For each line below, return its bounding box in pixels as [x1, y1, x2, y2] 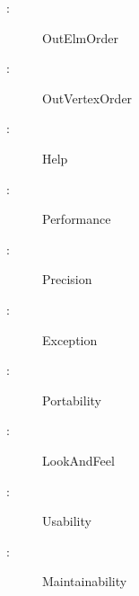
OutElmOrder [42, 28, 119, 47]
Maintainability [42, 572, 127, 591]
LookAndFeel [42, 450, 115, 469]
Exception [42, 330, 98, 349]
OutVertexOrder [42, 88, 133, 107]
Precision [42, 270, 92, 289]
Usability [42, 511, 91, 530]
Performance [42, 209, 111, 228]
